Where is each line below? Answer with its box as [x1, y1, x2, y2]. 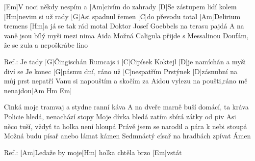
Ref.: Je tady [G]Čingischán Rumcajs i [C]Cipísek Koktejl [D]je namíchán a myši [4, 56, 246, 66]
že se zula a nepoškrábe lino [4, 40, 88, 50]
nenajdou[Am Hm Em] [4, 85, 72, 95]
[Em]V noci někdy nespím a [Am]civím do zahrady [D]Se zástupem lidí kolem [4, 1, 237, 11]
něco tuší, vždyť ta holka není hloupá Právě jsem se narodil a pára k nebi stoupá [4, 121, 247, 131]
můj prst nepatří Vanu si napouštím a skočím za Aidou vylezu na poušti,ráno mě [4, 76, 248, 86]
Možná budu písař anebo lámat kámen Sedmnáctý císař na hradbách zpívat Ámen [4, 131, 251, 141]
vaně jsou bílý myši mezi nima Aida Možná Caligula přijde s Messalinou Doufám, [4, 30, 249, 40]
